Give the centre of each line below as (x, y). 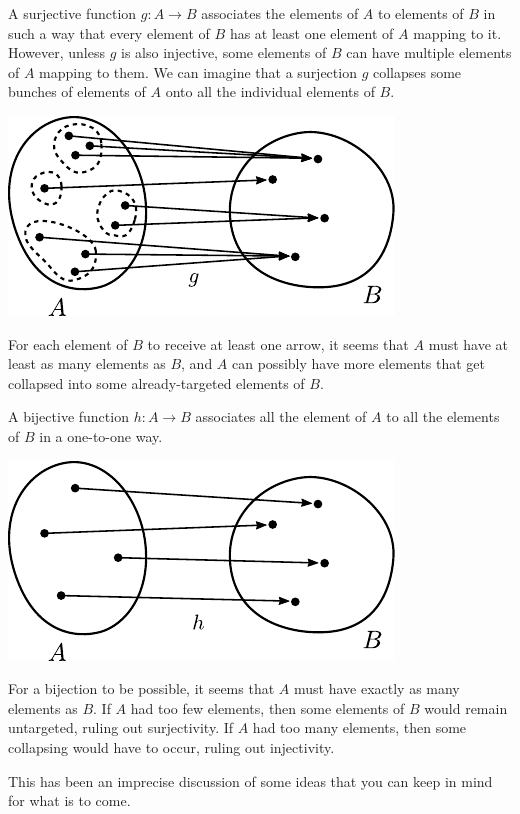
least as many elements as (87, 363)
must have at (468, 343)
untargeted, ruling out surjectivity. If (121, 727)
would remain (466, 707)
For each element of (68, 343)
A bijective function (68, 416)
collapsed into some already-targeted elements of (156, 382)
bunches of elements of (77, 91)
